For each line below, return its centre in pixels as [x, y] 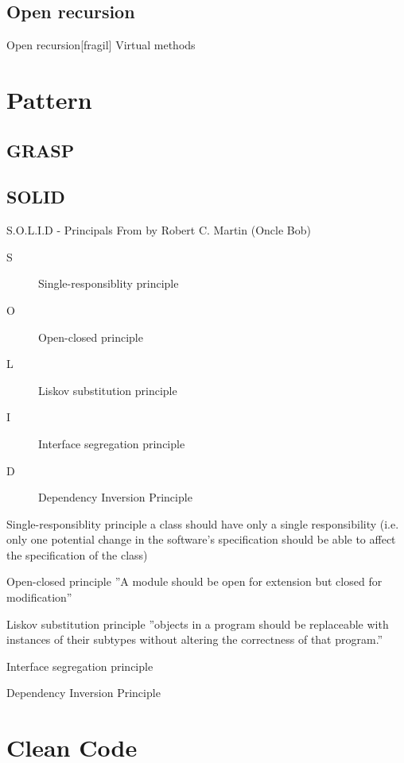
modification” [39, 597]
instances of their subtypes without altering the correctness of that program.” [195, 639]
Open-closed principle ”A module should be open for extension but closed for [194, 581]
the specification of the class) [77, 554]
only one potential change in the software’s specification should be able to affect [201, 539]
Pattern [49, 99]
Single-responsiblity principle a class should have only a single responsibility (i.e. [203, 523]
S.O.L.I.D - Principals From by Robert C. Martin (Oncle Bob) [159, 230]
